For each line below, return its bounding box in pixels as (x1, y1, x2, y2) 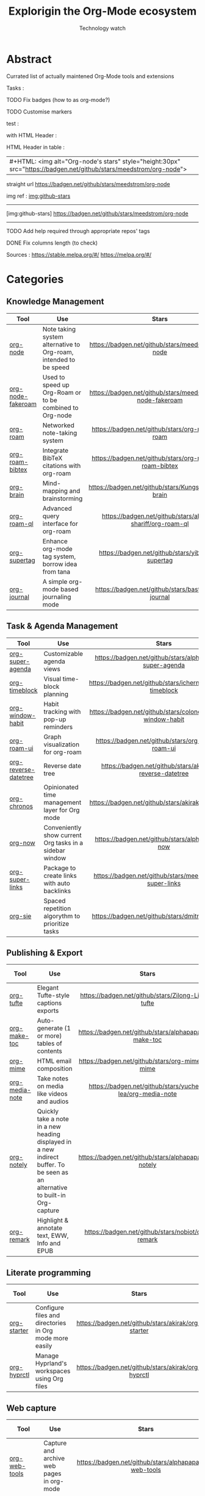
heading (37, 1130, 61, 1138)
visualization (43, 740, 80, 749)
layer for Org (43, 805, 80, 814)
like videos (37, 1090, 68, 1098)
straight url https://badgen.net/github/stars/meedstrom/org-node (6, 180, 170, 187)
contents (37, 1047, 62, 1055)
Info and (37, 1239, 61, 1248)
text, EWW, (37, 1231, 69, 1240)
